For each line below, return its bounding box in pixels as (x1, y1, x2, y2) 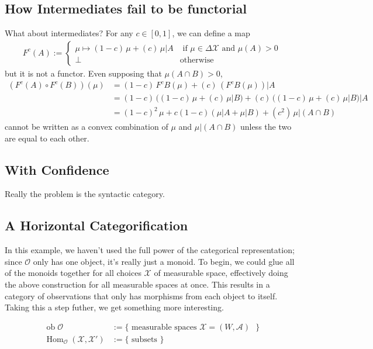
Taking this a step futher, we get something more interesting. (5, 301, 224, 313)
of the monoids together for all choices (5, 267, 141, 279)
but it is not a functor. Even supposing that (5, 67, 162, 79)
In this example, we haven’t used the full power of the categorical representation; (5, 244, 295, 256)
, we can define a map (172, 27, 250, 39)
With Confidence (5, 160, 109, 178)
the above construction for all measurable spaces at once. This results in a (5, 278, 270, 290)
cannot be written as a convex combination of (5, 120, 168, 133)
